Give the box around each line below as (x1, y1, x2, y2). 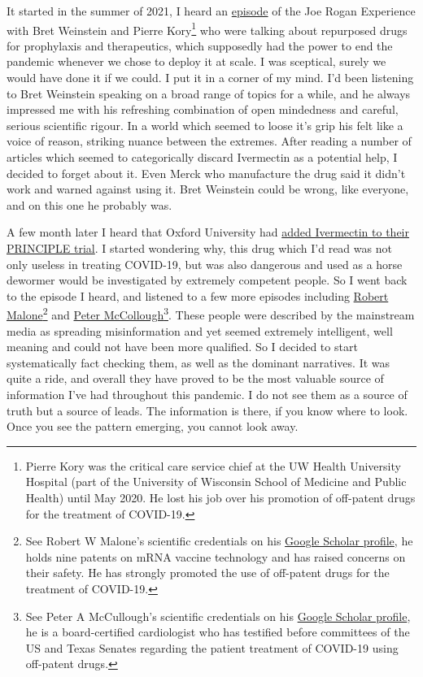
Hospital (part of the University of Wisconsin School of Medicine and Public (25, 473, 407, 490)
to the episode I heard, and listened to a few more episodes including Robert (7, 287, 389, 304)
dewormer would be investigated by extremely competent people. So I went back (7, 271, 408, 289)
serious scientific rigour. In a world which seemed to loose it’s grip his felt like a (7, 116, 403, 133)
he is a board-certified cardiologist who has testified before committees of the (25, 623, 410, 640)
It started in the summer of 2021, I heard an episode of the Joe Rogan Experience (7, 2, 416, 19)
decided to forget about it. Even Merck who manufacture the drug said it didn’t (7, 164, 406, 181)
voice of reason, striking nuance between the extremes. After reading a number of (7, 132, 412, 150)
